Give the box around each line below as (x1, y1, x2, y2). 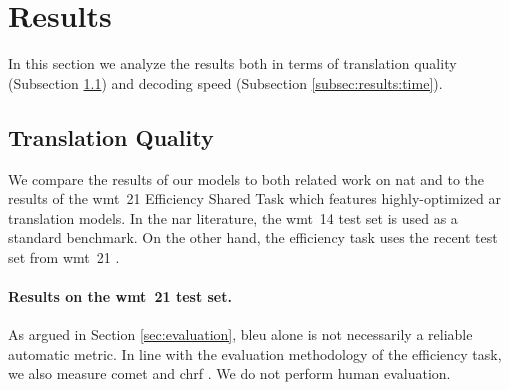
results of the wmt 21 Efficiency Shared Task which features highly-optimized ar (8, 188, 502, 209)
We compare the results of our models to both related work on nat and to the (8, 168, 485, 189)
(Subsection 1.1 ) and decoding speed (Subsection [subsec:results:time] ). (8, 72, 443, 93)
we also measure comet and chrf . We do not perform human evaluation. (8, 363, 451, 384)
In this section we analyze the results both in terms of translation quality (8, 53, 457, 74)
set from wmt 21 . (8, 246, 120, 267)
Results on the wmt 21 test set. (8, 286, 232, 307)
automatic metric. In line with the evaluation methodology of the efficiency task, (8, 343, 502, 364)
